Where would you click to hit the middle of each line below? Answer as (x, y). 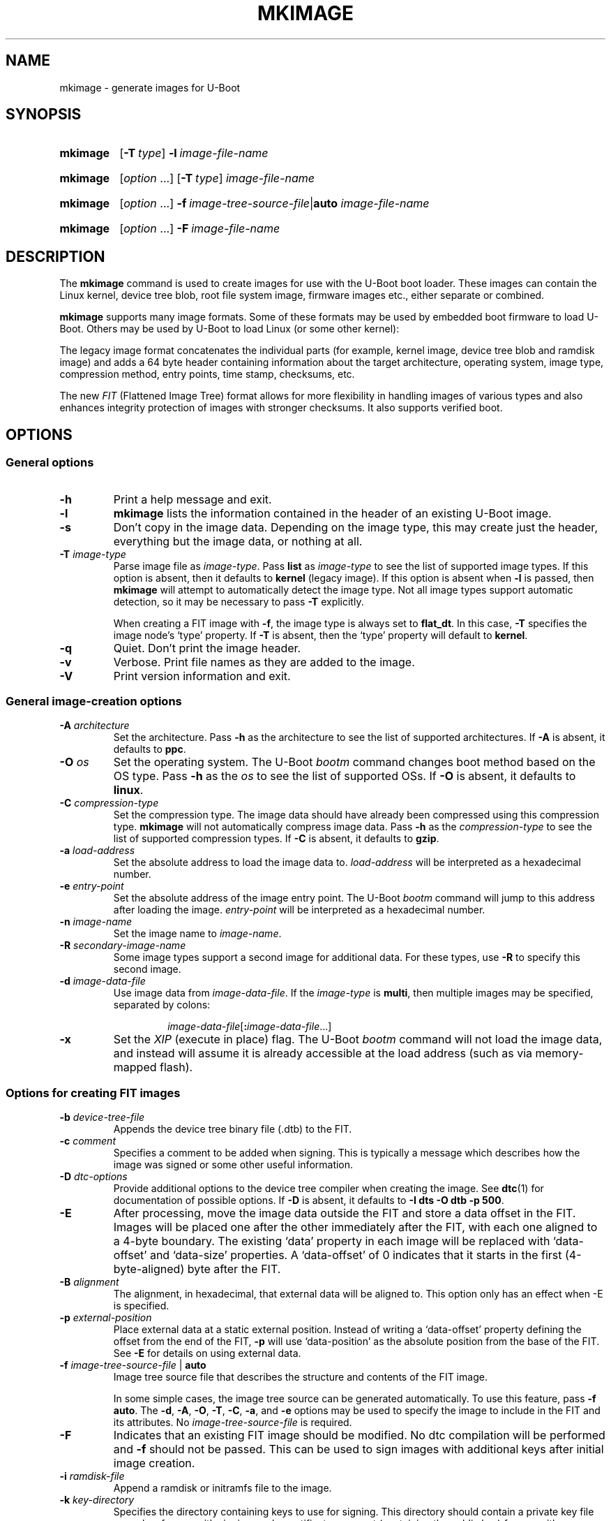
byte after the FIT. (234, 1269)
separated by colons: (162, 1005)
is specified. (141, 1306)
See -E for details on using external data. (207, 1353)
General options (50, 463)
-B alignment (89, 1282)
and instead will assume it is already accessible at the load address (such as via (323, 1053)
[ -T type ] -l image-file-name (194, 153)
